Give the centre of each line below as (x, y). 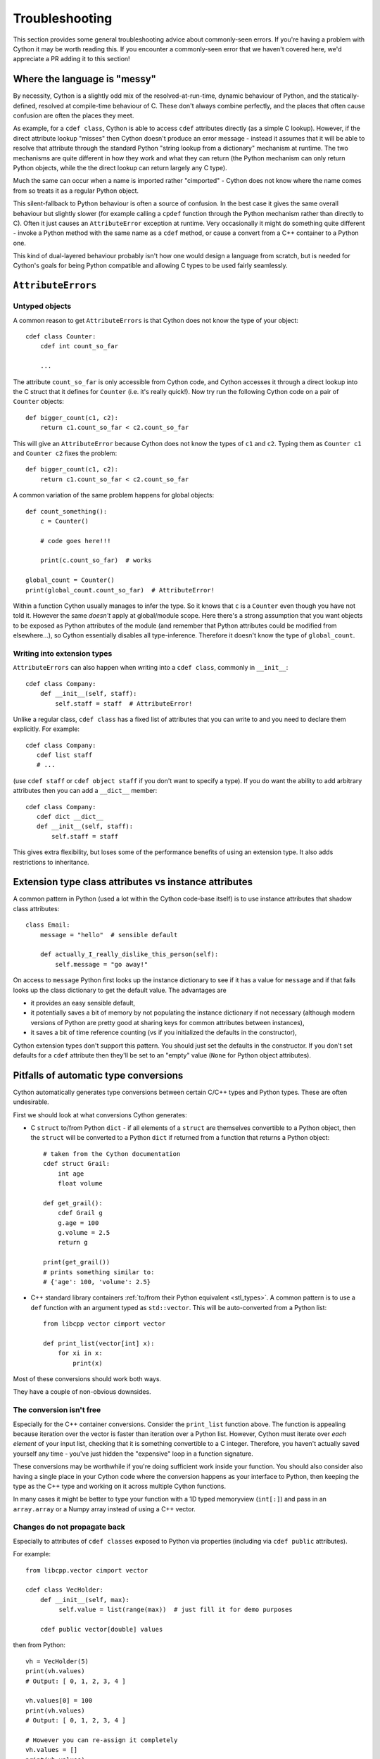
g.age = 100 (78, 1223)
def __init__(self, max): (85, 1600)
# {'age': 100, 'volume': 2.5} (97, 1282)
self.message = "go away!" (102, 964)
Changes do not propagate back (69, 1527)
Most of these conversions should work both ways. (87, 1379)
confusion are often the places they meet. (74, 115)
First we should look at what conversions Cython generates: (100, 1115)
